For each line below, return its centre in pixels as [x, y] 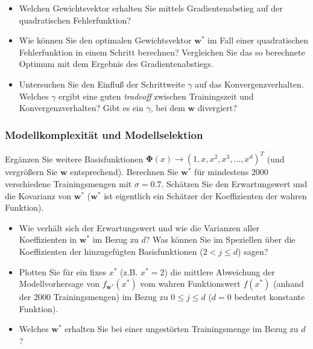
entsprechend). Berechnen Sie [124, 172]
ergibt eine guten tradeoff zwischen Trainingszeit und [156, 96]
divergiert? [217, 108]
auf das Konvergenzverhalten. [249, 84]
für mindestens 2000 [231, 172]
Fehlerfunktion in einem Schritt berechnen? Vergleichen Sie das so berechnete [162, 52]
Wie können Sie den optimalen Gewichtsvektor [105, 40]
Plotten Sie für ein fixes [63, 271]
